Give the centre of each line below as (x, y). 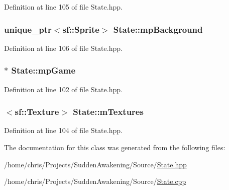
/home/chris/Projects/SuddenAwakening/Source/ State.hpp (95, 164)
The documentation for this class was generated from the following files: (115, 147)
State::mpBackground (158, 29)
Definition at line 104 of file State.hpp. (63, 130)
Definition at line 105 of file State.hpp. (63, 7)
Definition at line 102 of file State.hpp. (63, 89)
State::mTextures (108, 112)
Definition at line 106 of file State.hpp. (63, 48)
